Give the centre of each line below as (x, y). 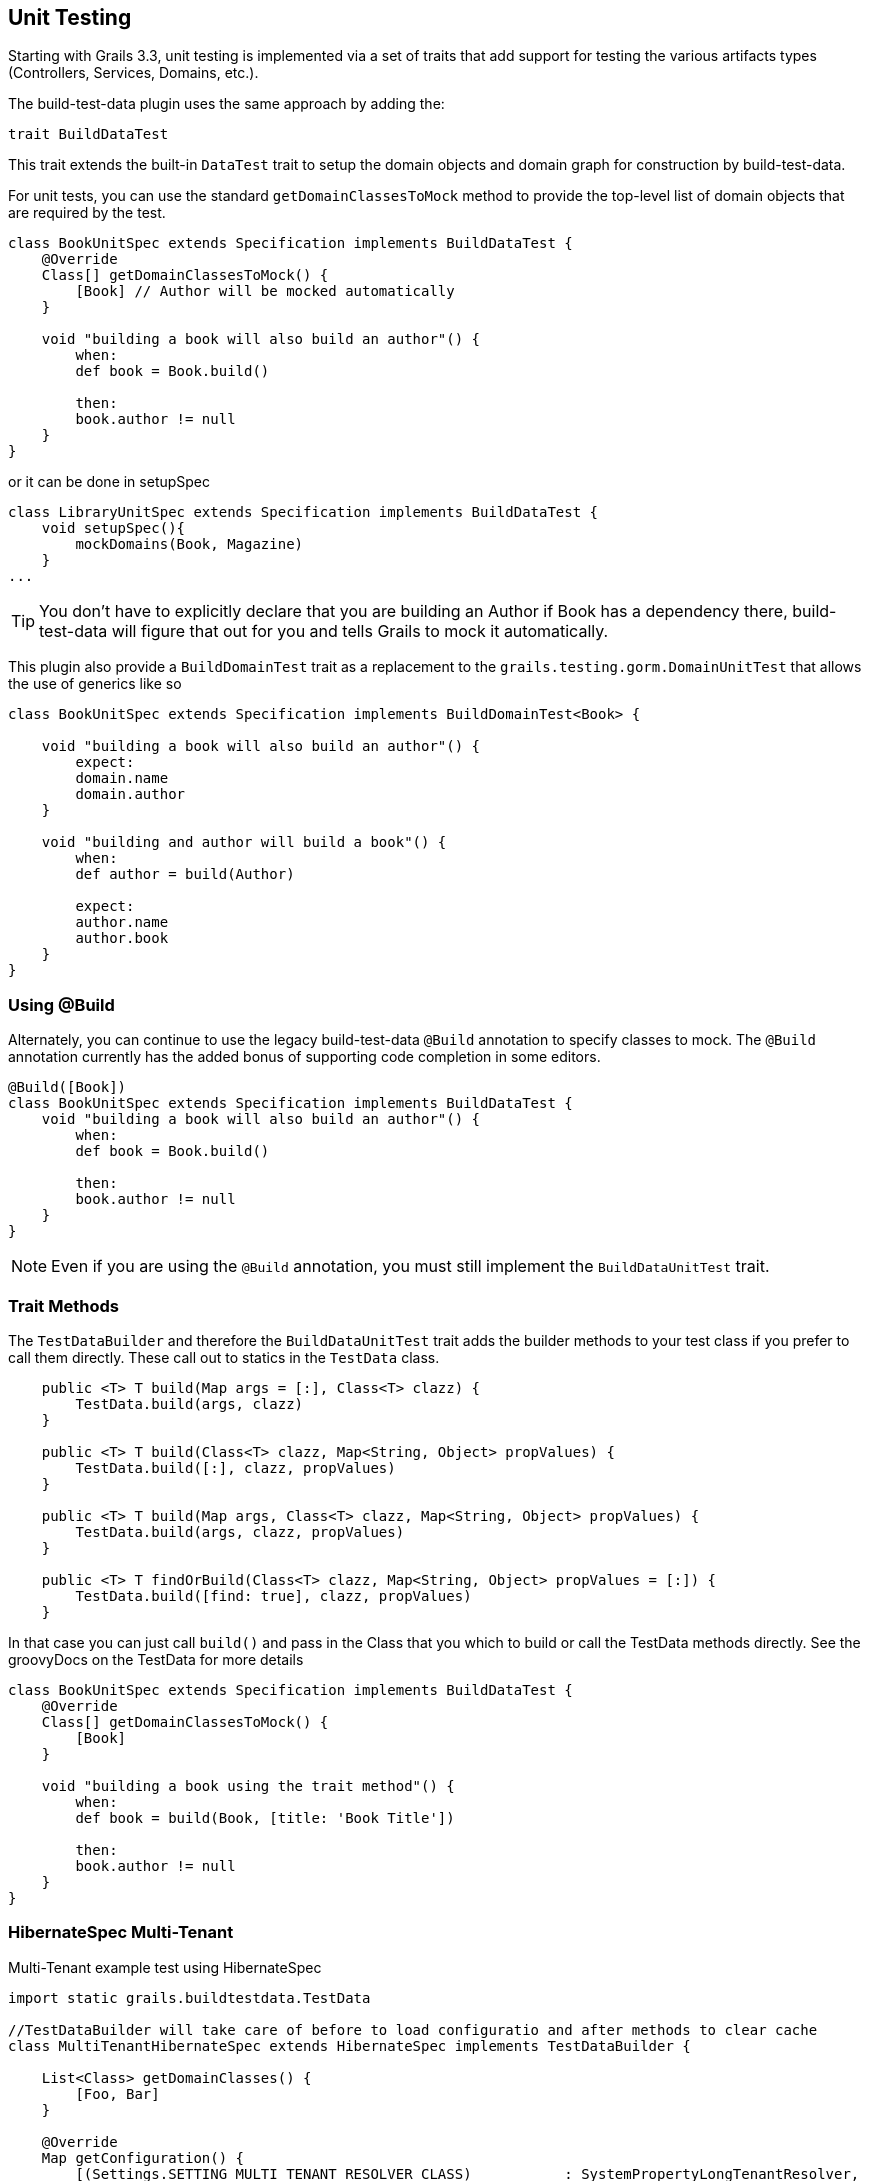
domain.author (130, 794)
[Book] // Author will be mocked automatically (265, 291)
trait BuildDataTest (88, 134)
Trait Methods (63, 1305)
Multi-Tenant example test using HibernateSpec (165, 1967)
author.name (122, 922)
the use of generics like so (95, 684)
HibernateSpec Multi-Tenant (121, 1932)
